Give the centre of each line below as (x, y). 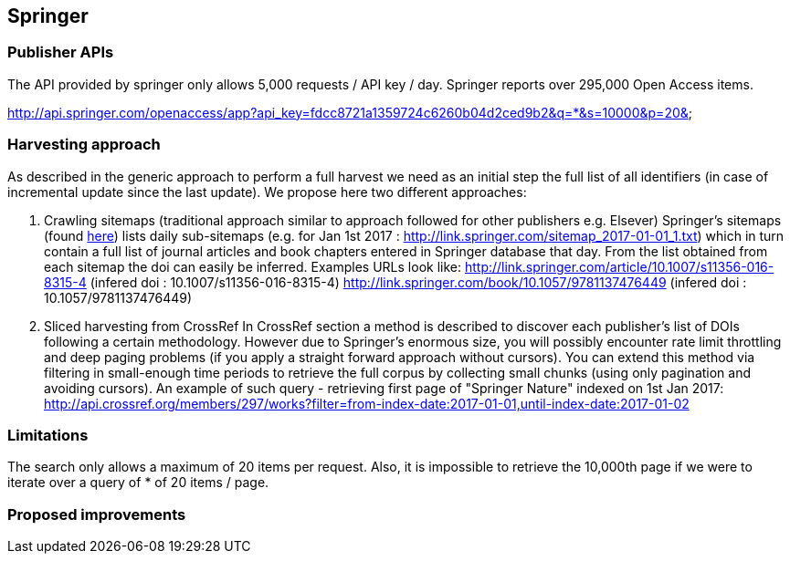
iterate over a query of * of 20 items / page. (138, 483)
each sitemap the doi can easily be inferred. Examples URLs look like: (253, 266)
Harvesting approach (84, 145)
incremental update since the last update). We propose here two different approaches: (267, 192)
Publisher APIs (61, 52)
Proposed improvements (97, 514)
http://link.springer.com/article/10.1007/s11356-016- (619, 266)
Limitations (48, 435)
